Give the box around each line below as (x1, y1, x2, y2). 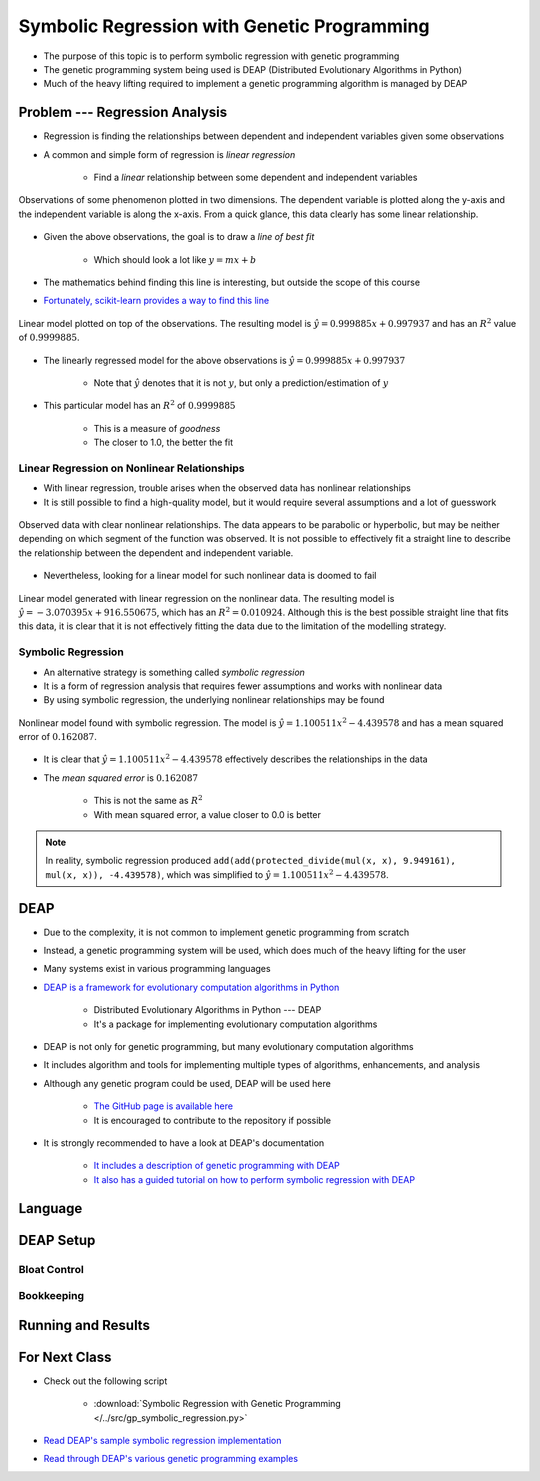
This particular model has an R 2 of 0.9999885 (43, 398, 236, 412)
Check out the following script (43, 1375, 168, 1387)
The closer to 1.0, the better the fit (93, 436, 234, 449)
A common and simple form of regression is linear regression (43, 148, 296, 160)
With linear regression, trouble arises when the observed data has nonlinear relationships (43, 482, 412, 494)
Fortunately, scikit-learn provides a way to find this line (43, 295, 270, 307)
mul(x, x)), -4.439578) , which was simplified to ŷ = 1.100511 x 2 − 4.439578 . (45, 868, 389, 880)
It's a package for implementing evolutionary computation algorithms (93, 1018, 378, 1030)
